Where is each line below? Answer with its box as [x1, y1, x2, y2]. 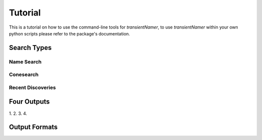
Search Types [9, 44, 52, 52]
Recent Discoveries [9, 84, 56, 91]
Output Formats [9, 123, 58, 131]
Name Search [9, 58, 42, 65]
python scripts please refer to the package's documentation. [9, 31, 131, 36]
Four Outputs [9, 97, 50, 106]
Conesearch [9, 71, 39, 78]
